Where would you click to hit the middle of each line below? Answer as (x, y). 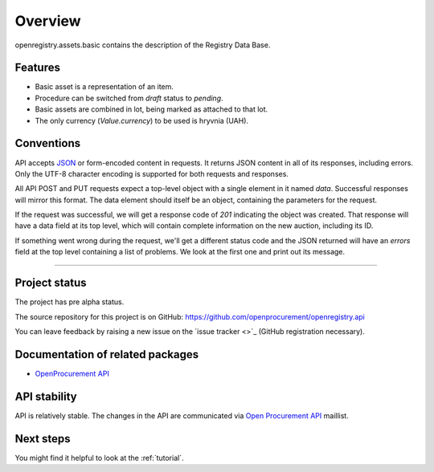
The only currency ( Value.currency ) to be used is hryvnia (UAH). (142, 120)
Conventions (48, 143)
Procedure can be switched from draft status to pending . (129, 98)
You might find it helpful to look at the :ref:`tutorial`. (99, 458)
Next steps (43, 439)
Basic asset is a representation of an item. (104, 87)
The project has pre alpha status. (70, 302)
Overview (48, 21)
